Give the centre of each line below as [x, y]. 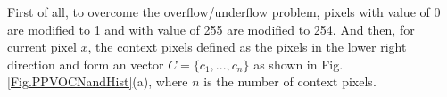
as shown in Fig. [298, 64]
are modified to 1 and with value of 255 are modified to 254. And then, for [211, 29]
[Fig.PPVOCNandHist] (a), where [98, 81]
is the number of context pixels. [290, 81]
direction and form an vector [86, 64]
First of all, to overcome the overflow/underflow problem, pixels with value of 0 [224, 12]
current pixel [42, 47]
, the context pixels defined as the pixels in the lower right [247, 47]
